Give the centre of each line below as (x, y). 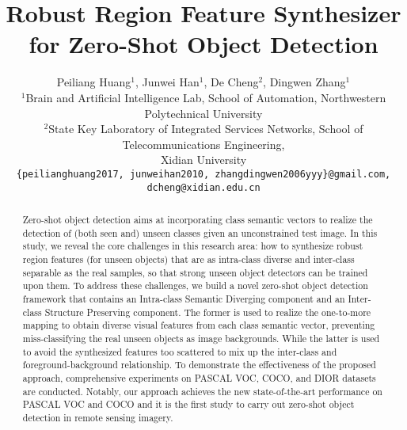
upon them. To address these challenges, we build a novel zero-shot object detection (195, 285)
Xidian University (203, 160)
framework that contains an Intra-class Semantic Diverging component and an (184, 298)
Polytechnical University (203, 113)
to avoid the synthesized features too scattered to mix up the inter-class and (180, 351)
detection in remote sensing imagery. (98, 417)
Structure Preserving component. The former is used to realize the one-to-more (208, 312)
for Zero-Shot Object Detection (203, 44)
